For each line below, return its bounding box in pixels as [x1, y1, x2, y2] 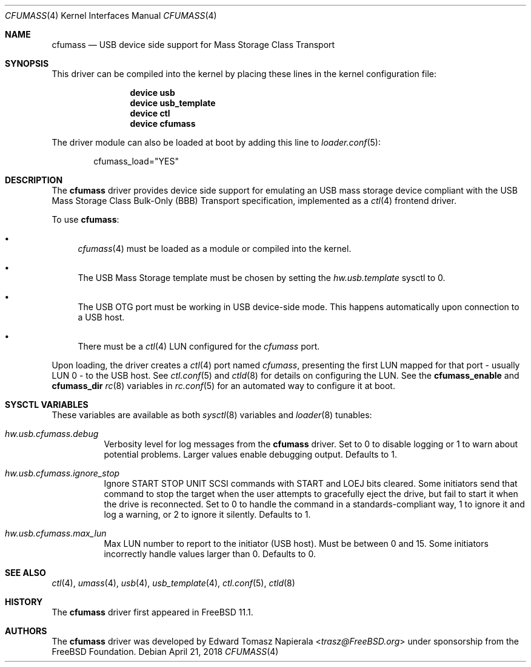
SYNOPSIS [5, 58, 49, 69]
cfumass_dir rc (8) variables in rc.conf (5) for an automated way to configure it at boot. [52, 381, 395, 391]
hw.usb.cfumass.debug [5, 428, 99, 439]
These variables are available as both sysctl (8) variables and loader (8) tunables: [52, 410, 372, 420]
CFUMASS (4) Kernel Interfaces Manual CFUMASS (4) [5, 10, 217, 21]
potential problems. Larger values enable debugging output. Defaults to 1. [104, 449, 397, 459]
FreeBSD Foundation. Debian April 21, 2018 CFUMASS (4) [52, 646, 279, 657]
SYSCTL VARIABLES [5, 399, 88, 410]
